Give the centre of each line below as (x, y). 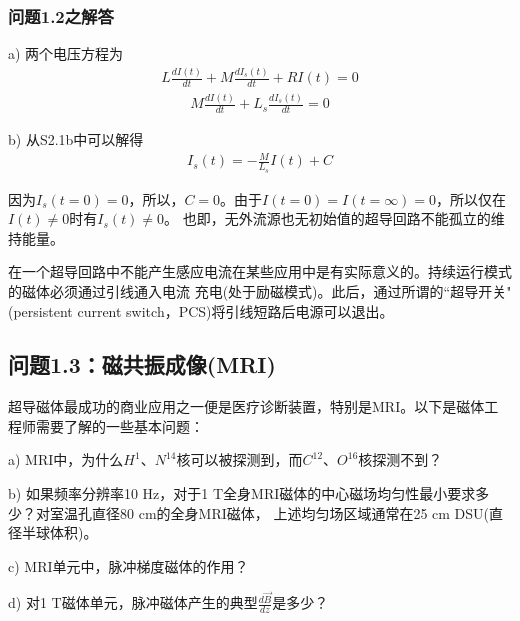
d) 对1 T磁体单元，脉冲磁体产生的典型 (133, 602)
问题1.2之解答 (61, 15)
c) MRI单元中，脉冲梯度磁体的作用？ (128, 565)
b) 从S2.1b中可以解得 (76, 139)
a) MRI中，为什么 (66, 459)
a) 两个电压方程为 (66, 53)
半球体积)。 (59, 532)
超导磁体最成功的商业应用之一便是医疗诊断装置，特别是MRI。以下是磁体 (246, 406)
